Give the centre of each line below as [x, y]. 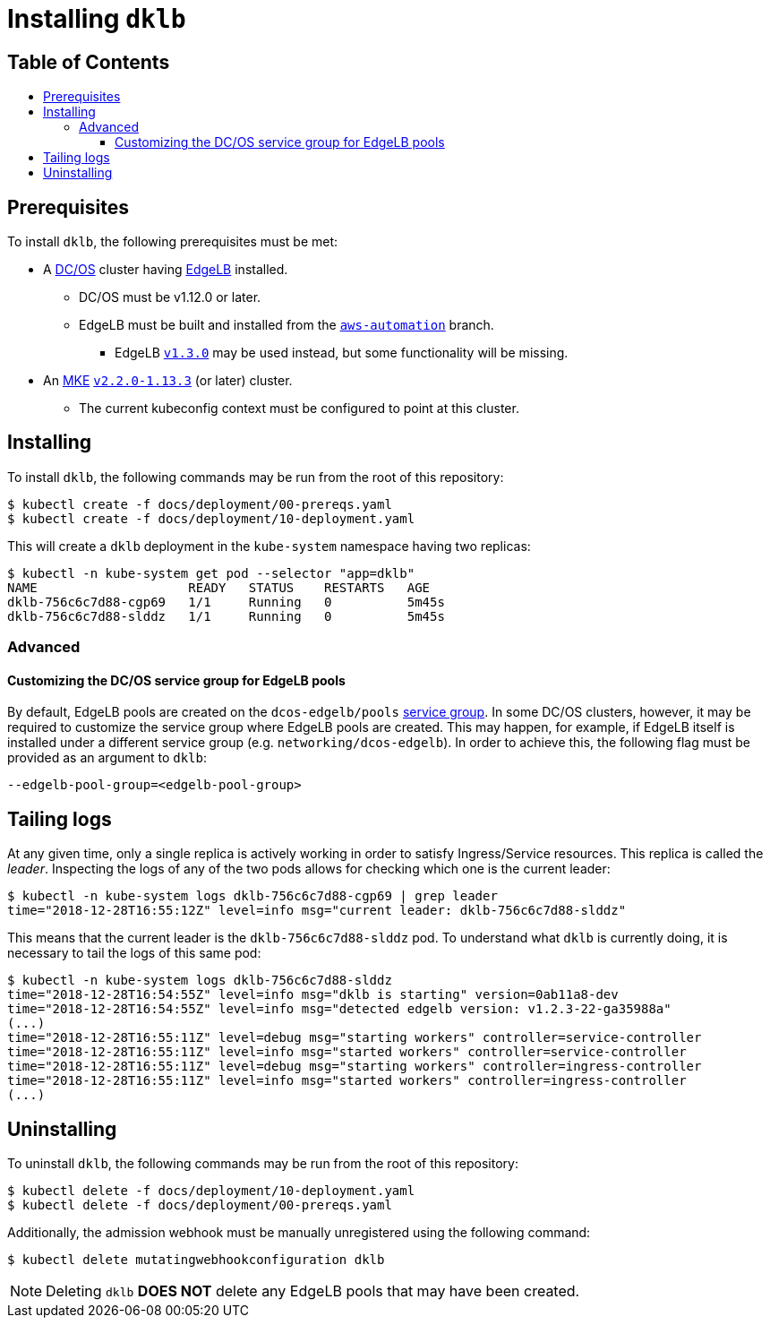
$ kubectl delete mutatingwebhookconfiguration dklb [196, 1260]
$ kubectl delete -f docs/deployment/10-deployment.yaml [211, 1191]
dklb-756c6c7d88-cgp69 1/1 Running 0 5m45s [226, 602]
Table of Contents [89, 62]
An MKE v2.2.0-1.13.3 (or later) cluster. [168, 381]
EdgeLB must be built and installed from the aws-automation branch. [287, 325]
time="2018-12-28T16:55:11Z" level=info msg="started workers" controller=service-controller [347, 1052]
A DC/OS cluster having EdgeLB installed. [166, 270]
